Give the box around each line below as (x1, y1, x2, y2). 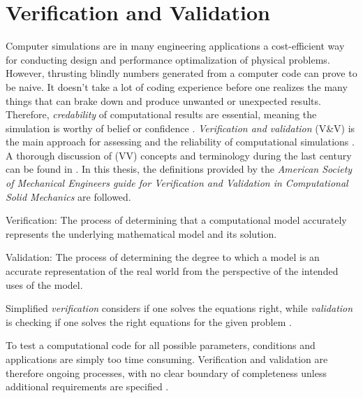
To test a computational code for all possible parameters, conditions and (6, 338, 316, 353)
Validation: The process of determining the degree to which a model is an (6, 250, 320, 264)
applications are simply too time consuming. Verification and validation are (6, 352, 328, 366)
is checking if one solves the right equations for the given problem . (6, 314, 292, 329)
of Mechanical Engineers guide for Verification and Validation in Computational (6, 176, 348, 190)
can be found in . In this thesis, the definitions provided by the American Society (6, 162, 353, 176)
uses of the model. (6, 277, 83, 292)
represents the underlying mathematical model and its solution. (6, 226, 277, 241)
